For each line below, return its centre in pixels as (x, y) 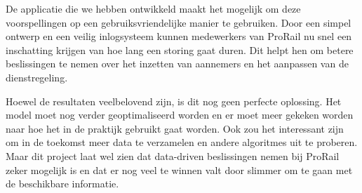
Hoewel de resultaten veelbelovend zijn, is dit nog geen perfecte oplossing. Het (174, 101)
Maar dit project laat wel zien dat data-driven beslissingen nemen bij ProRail (173, 155)
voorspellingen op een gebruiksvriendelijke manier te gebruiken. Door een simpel (179, 22)
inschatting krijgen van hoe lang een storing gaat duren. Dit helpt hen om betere (180, 49)
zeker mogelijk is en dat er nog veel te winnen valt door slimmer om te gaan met (179, 169)
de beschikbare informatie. (62, 184)
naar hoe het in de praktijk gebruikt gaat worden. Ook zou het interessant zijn (175, 128)
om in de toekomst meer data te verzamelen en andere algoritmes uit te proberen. (182, 142)
